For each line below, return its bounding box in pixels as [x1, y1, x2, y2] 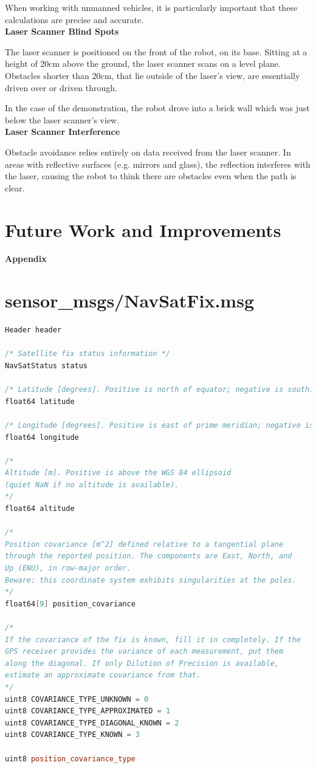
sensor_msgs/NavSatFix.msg [5, 288, 255, 313]
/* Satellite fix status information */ [5, 349, 171, 358]
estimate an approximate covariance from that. [5, 671, 201, 680]
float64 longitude [5, 433, 79, 442]
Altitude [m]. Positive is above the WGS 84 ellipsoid [5, 468, 232, 478]
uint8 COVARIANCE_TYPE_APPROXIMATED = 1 [5, 707, 171, 716]
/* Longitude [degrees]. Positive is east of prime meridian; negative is [5, 420, 314, 430]
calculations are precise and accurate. [5, 13, 144, 26]
